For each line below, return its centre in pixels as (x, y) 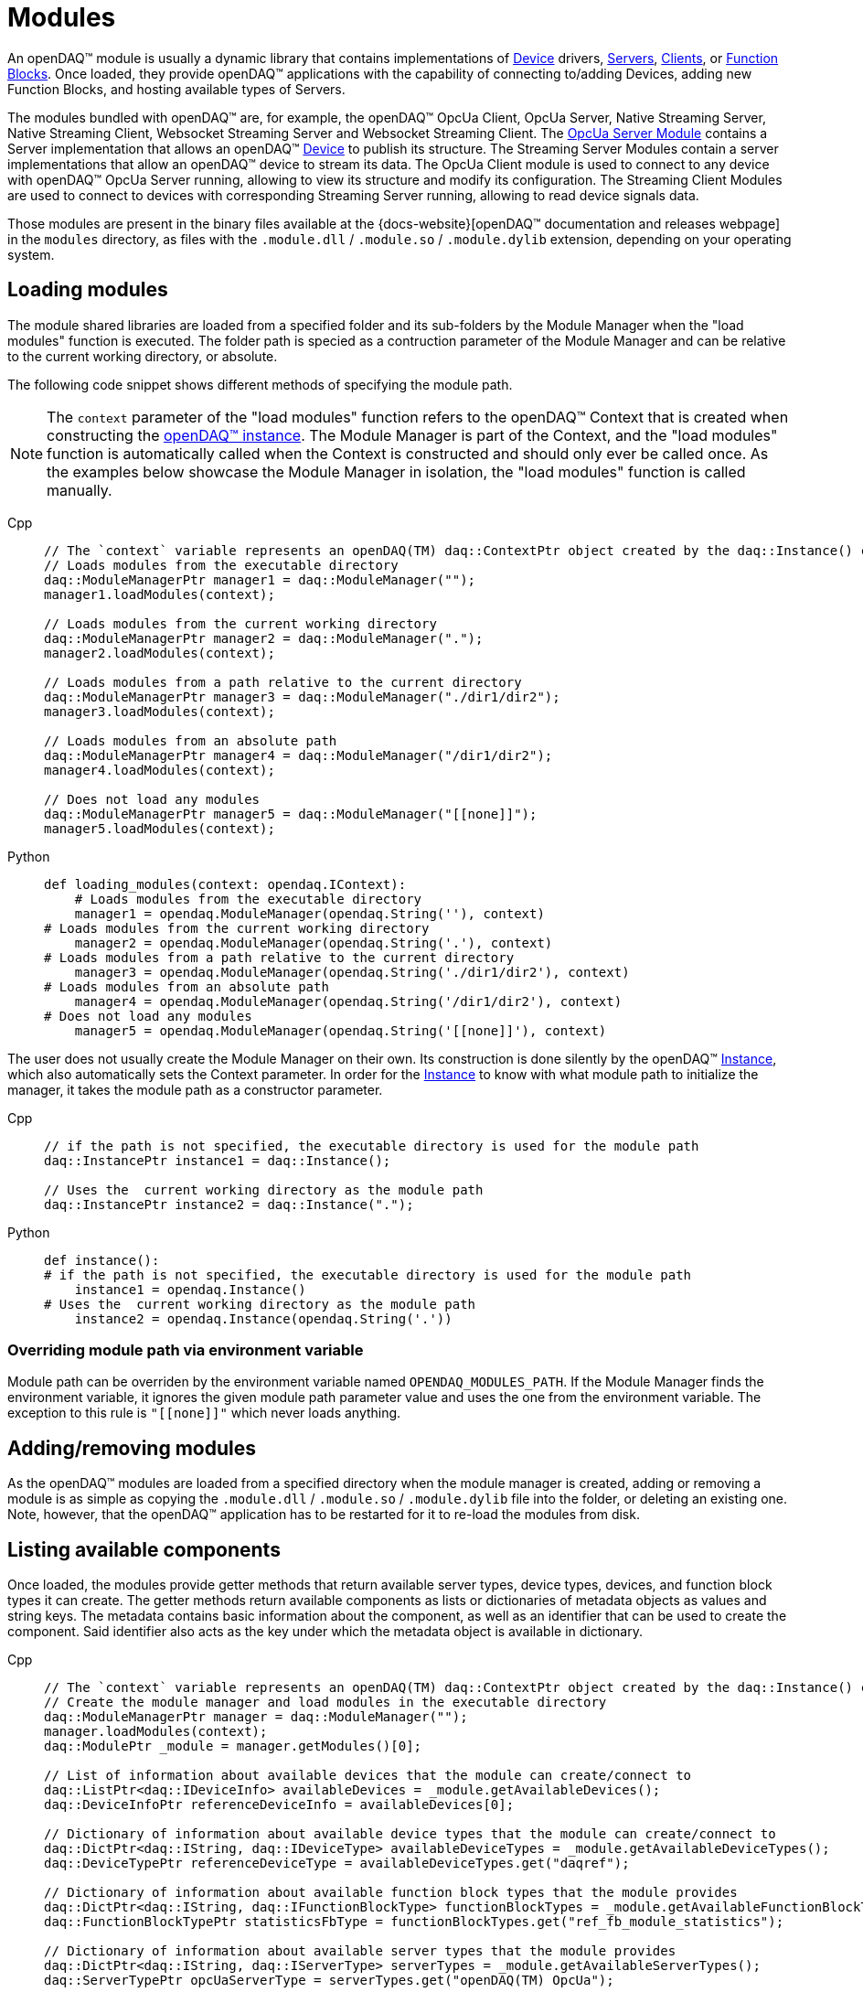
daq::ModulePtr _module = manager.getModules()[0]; (233, 1746)
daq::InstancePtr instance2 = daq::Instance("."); (229, 1204)
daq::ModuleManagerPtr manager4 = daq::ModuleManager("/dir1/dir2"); (298, 755)
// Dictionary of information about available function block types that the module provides (391, 1893)
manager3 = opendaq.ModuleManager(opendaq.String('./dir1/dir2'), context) (352, 972)
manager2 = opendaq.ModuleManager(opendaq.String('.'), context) (314, 942)
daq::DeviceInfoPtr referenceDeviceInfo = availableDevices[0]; (279, 1805)
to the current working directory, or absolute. (143, 356)
